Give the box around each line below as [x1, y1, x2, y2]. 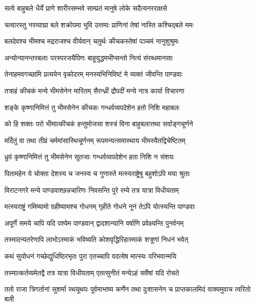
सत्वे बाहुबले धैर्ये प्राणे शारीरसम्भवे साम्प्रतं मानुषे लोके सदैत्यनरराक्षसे [4, 3, 167, 13]
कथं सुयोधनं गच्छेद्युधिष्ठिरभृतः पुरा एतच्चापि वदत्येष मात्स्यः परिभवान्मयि [4, 250, 177, 261]
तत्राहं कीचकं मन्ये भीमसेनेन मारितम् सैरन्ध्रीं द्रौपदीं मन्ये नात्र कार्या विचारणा [4, 85, 185, 95]
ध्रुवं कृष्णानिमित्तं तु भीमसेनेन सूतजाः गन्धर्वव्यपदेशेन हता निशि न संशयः [4, 152, 174, 162]
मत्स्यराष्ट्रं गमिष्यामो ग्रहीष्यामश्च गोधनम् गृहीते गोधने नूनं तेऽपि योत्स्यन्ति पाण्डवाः [4, 201, 195, 212]
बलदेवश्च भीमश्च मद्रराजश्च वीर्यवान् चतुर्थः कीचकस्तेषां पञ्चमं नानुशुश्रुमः [4, 36, 179, 46]
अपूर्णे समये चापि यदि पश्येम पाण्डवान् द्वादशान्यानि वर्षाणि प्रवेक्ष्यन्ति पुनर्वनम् [4, 217, 184, 228]
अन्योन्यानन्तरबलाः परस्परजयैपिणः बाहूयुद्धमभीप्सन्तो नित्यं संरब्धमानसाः [4, 52, 173, 62]
